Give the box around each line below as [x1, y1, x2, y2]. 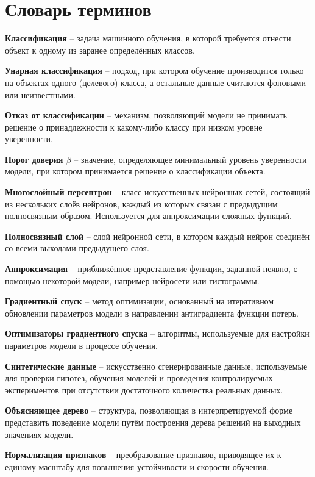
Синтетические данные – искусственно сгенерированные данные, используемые [5, 359, 308, 372]
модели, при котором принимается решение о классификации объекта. [5, 165, 266, 178]
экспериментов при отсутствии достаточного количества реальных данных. [5, 383, 283, 396]
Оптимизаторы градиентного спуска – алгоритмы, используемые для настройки [5, 327, 310, 340]
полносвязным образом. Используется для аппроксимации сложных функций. [5, 209, 292, 222]
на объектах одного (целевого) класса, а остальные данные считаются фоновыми [5, 76, 306, 88]
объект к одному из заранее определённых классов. [5, 43, 195, 56]
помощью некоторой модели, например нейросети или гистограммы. [5, 274, 260, 287]
